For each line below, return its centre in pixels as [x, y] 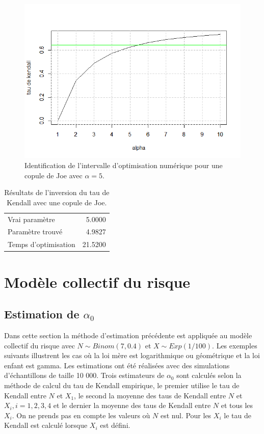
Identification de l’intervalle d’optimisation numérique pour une [124, 165]
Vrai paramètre [31, 219]
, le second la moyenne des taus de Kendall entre [150, 395]
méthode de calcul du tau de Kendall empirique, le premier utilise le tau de [122, 385]
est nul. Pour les [186, 415]
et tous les [237, 405]
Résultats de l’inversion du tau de [57, 192]
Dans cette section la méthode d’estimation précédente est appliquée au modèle [128, 335]
